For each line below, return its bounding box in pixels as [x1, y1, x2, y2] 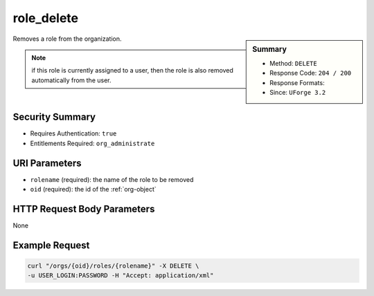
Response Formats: [269, 78, 325, 86]
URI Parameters [12, 157, 82, 169]
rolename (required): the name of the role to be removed [30, 175, 194, 183]
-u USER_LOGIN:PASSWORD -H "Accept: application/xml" [27, 272, 214, 279]
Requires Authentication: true [30, 129, 117, 138]
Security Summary [12, 111, 96, 123]
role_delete [12, 10, 79, 26]
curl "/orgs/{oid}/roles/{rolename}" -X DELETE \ [27, 262, 199, 270]
